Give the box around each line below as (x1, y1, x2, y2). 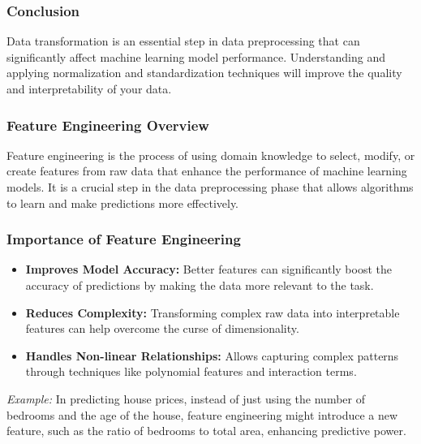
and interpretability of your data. (6, 80, 172, 97)
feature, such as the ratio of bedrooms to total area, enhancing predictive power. (6, 422, 406, 439)
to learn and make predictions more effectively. (6, 194, 239, 211)
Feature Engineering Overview (6, 114, 209, 135)
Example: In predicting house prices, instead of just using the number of (6, 390, 365, 407)
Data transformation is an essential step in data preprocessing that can (6, 32, 360, 50)
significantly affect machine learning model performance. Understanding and (6, 48, 386, 65)
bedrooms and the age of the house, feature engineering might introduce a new (6, 406, 398, 423)
